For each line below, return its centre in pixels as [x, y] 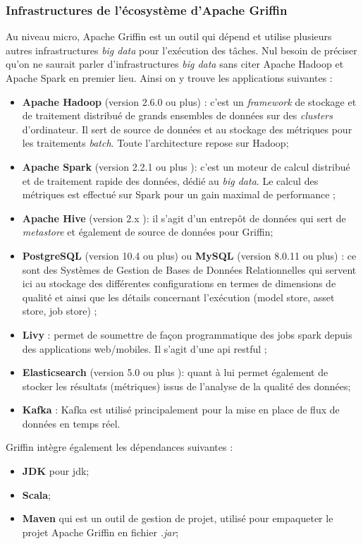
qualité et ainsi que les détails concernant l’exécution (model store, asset [178, 297]
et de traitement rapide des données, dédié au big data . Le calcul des [170, 180]
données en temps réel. [71, 423]
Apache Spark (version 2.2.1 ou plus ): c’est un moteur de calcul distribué [186, 166]
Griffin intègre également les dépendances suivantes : [119, 447]
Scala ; [36, 494]
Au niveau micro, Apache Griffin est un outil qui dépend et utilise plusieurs [169, 36]
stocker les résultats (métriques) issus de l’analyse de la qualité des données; [186, 386]
